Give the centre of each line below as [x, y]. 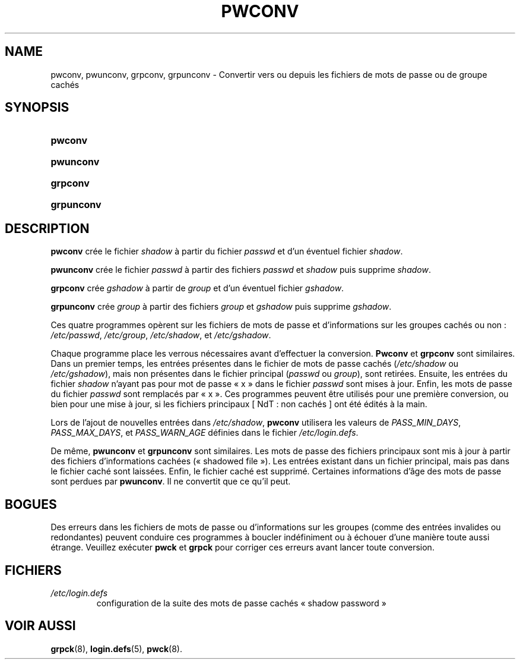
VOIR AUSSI [40, 626]
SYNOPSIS [37, 108]
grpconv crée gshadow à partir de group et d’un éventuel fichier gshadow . [197, 288]
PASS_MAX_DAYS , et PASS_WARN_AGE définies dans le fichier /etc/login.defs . [204, 433]
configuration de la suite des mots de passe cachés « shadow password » [241, 603]
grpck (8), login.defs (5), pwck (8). [116, 649]
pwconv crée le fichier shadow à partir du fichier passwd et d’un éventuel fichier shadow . [227, 251]
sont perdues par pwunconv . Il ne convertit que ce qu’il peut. [171, 482]
